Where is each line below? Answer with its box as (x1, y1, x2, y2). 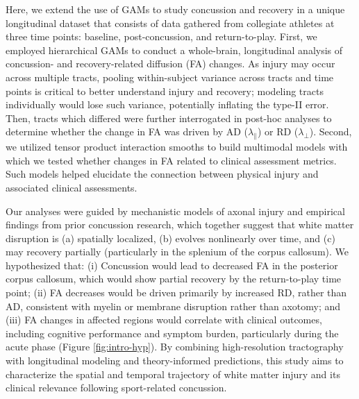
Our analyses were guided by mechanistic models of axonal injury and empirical (6, 203, 345, 218)
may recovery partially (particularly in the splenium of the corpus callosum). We (6, 244, 349, 259)
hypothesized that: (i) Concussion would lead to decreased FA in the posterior (6, 257, 338, 272)
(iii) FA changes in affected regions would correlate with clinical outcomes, (6, 312, 322, 327)
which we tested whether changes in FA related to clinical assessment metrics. (6, 153, 337, 167)
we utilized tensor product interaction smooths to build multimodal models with (6, 139, 348, 154)
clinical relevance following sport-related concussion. (6, 380, 227, 395)
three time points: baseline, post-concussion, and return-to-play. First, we (6, 29, 317, 44)
